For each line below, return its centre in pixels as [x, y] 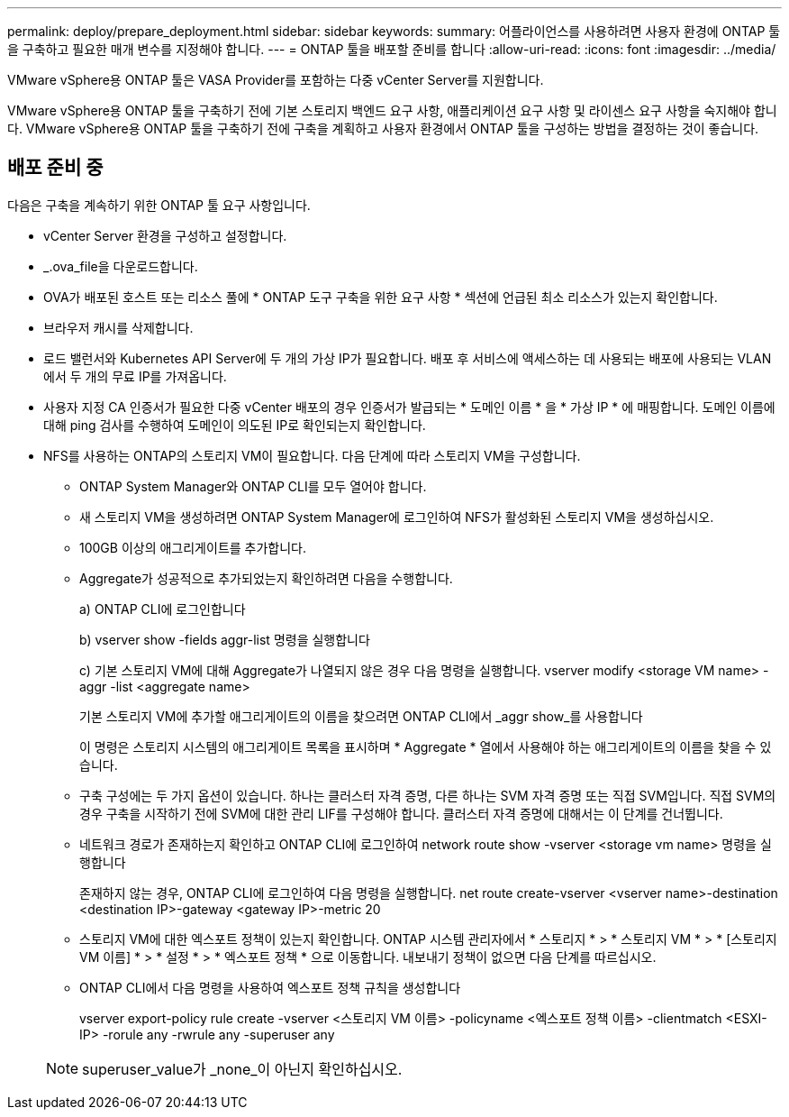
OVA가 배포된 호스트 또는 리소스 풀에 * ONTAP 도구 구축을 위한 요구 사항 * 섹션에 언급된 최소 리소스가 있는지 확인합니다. [381, 297]
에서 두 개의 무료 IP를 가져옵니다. [135, 376]
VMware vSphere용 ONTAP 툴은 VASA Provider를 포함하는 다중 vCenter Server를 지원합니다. [276, 80]
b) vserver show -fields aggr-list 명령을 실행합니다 [225, 639]
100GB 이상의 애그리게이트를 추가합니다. [193, 547]
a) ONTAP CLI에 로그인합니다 [163, 609]
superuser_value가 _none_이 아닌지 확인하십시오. [242, 1069]
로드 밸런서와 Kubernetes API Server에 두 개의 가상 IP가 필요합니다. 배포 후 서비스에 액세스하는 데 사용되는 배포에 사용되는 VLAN [408, 358]
